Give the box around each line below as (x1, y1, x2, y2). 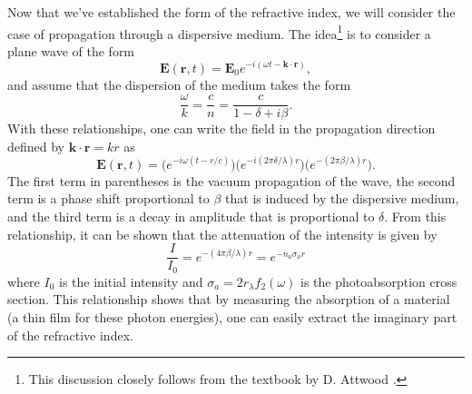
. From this (384, 207, 447, 226)
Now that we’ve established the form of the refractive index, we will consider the (7, 3, 456, 21)
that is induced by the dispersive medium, (225, 189, 459, 208)
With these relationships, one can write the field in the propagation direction (7, 119, 436, 138)
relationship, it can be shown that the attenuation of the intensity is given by (7, 224, 438, 243)
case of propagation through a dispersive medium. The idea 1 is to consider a (7, 21, 431, 43)
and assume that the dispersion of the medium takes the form (7, 74, 351, 94)
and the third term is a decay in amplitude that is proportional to (7, 207, 375, 226)
